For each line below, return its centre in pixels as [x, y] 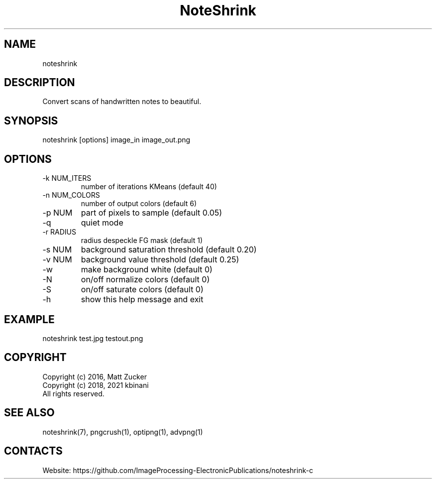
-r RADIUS [59, 232]
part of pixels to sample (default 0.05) [152, 213]
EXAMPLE [29, 319]
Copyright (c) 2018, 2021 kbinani [96, 385]
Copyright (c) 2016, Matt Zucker [95, 376]
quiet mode [102, 223]
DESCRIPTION [40, 83]
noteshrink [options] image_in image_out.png [116, 140]
